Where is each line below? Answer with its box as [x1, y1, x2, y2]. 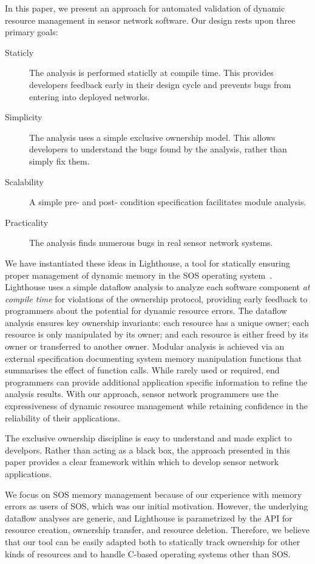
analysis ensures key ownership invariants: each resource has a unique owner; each [5, 316, 309, 328]
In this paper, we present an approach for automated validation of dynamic [5, 2, 285, 14]
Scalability [5, 175, 44, 188]
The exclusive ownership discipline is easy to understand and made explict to [5, 432, 292, 444]
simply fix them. [29, 154, 90, 167]
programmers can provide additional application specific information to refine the [5, 375, 308, 388]
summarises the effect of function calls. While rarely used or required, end [5, 364, 280, 376]
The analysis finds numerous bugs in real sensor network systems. [29, 236, 273, 249]
